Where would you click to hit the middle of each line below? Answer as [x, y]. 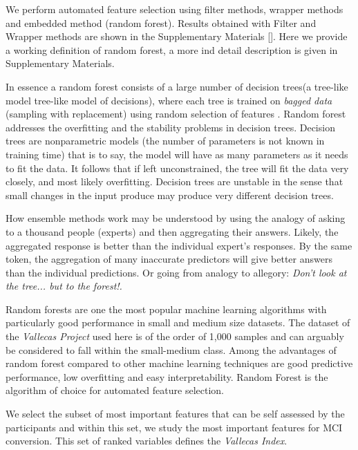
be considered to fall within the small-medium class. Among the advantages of [171, 349]
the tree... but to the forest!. [64, 286]
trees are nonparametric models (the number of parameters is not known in [165, 141]
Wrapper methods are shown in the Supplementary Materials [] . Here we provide [177, 36]
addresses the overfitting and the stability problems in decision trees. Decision [170, 127]
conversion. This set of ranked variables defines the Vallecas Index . [147, 441]
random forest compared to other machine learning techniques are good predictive [179, 363]
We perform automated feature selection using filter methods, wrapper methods [175, 9]
